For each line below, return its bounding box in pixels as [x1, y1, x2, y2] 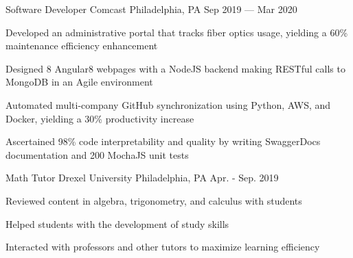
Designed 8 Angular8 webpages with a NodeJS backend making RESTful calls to [5, 61, 345, 75]
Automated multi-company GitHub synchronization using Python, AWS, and [5, 97, 331, 112]
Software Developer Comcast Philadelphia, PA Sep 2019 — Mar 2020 [5, 2, 297, 16]
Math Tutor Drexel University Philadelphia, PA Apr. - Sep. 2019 [5, 170, 279, 185]
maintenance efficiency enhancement [5, 38, 158, 53]
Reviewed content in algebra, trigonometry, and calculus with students [5, 193, 302, 207]
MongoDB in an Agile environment [5, 75, 153, 89]
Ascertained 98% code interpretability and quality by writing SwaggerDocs [5, 134, 321, 149]
